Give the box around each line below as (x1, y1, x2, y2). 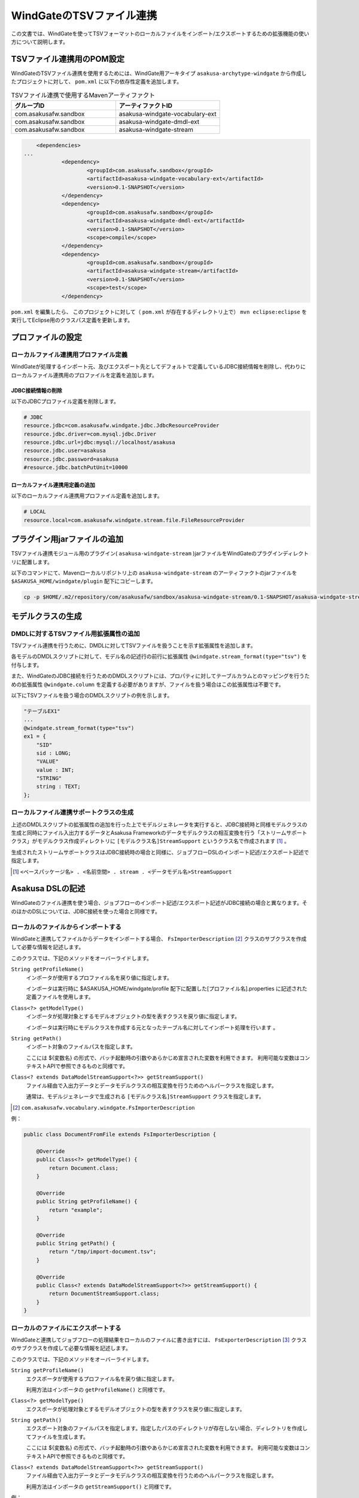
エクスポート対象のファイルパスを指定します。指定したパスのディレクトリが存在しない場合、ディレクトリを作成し (26, 1425, 308, 1432)
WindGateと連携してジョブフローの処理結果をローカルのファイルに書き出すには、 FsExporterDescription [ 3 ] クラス (11, 1336, 307, 1343)
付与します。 (11, 661, 42, 668)
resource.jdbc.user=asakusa (23, 447, 106, 454)
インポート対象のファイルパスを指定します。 (26, 1043, 136, 1050)
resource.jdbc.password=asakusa (23, 455, 119, 463)
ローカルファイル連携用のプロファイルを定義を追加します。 (11, 372, 158, 379)
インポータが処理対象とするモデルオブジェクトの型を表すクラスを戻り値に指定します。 (26, 1013, 241, 1020)
